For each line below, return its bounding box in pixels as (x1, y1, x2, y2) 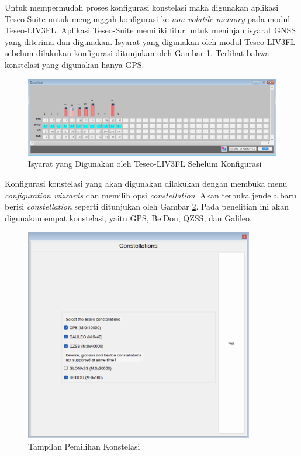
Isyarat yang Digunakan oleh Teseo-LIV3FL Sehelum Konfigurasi (28, 157, 262, 170)
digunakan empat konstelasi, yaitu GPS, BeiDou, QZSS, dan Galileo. (5, 211, 252, 224)
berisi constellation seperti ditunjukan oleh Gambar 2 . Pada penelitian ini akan (5, 200, 289, 212)
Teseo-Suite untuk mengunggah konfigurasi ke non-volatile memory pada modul (5, 12, 290, 25)
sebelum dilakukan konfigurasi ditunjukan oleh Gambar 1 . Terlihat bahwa (5, 47, 269, 59)
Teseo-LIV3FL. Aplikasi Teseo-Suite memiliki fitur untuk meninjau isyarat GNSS (5, 24, 296, 36)
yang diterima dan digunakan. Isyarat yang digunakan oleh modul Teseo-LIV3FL (5, 35, 296, 47)
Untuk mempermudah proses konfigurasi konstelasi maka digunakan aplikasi (5, 1, 279, 13)
